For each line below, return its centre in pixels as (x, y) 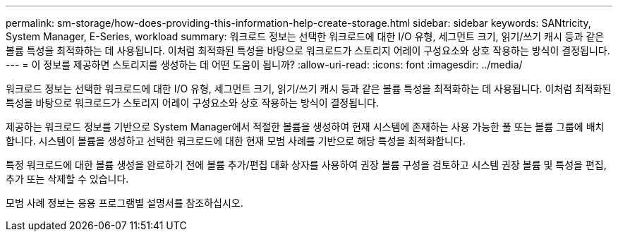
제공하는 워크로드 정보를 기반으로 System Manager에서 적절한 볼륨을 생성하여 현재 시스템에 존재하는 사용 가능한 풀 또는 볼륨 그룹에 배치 (305, 127)
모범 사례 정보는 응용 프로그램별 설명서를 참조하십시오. (125, 203)
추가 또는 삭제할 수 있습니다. (67, 179)
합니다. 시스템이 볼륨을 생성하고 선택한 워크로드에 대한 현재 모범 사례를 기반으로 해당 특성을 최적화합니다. (236, 141)
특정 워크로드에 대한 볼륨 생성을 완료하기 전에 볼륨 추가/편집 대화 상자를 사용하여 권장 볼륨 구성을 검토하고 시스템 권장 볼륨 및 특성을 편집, (306, 165)
